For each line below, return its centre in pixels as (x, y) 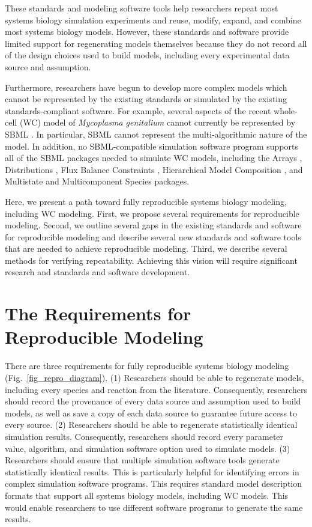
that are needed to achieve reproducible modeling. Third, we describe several (146, 248)
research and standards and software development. (97, 272)
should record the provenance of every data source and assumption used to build (153, 401)
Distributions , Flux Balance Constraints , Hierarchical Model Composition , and (154, 169)
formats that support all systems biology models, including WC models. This (147, 495)
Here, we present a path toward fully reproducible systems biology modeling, (146, 201)
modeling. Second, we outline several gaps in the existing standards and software (153, 225)
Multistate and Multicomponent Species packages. (97, 181)
